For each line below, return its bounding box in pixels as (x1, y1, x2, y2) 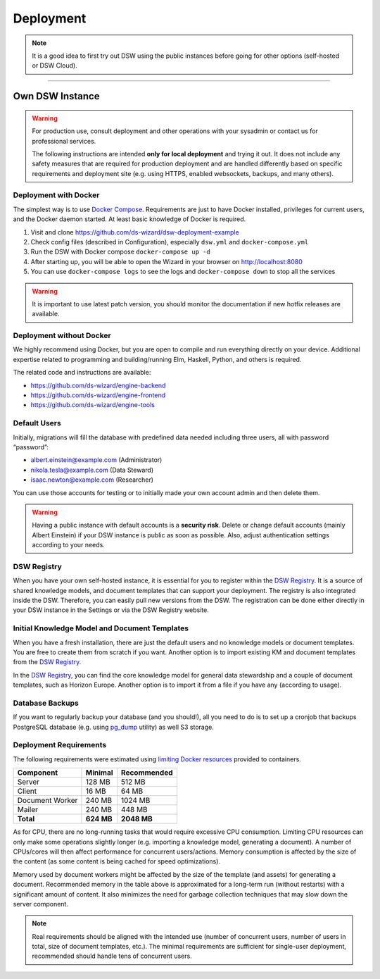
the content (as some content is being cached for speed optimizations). (13, 857, 221, 866)
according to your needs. (32, 541, 105, 549)
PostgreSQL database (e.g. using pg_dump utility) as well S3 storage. (13, 723, 214, 731)
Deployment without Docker (13, 331, 112, 341)
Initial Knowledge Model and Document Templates (13, 623, 189, 633)
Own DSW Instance (13, 90, 100, 102)
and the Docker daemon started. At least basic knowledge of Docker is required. (13, 215, 246, 223)
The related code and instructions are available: (13, 368, 151, 377)
